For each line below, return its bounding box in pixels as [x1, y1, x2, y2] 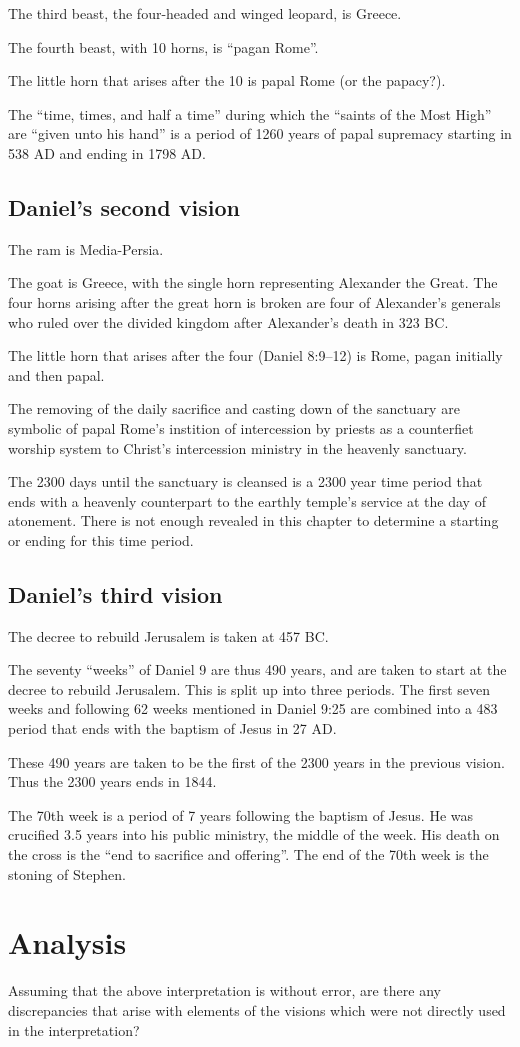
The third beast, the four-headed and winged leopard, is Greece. [8, 3, 402, 23]
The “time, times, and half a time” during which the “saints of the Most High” [8, 103, 492, 124]
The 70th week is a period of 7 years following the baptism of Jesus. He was [8, 804, 474, 825]
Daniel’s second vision [8, 191, 240, 222]
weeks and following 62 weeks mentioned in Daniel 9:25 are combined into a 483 [8, 698, 498, 719]
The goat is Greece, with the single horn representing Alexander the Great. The [8, 272, 498, 293]
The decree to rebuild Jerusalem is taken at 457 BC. [8, 625, 329, 646]
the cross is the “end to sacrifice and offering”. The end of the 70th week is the [8, 844, 489, 865]
